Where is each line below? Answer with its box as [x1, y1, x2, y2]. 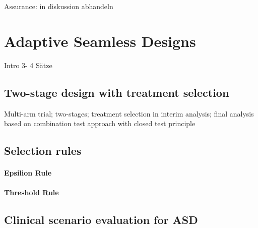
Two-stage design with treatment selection [4, 84, 229, 100]
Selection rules [4, 143, 82, 158]
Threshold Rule [4, 187, 59, 198]
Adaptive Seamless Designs [4, 30, 196, 51]
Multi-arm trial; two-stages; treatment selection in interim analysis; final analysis [4, 108, 254, 119]
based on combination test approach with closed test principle [4, 118, 196, 129]
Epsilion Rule [4, 167, 52, 178]
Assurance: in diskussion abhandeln [4, 1, 113, 11]
